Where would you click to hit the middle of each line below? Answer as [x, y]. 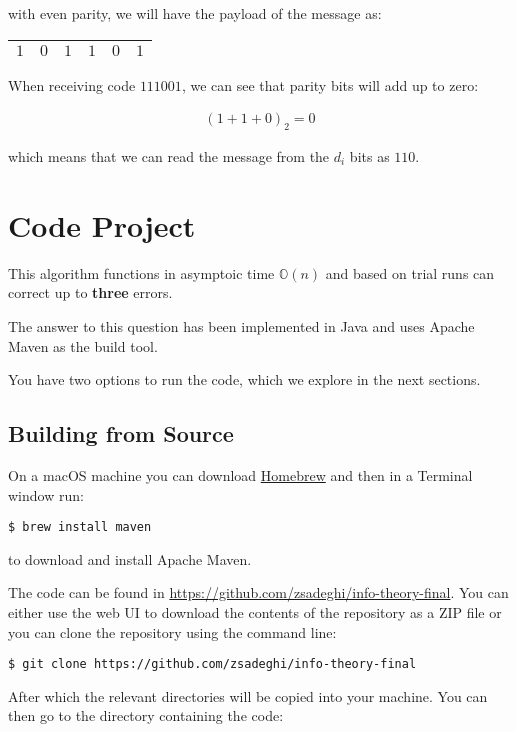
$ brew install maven [80, 527]
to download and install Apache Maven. [130, 558]
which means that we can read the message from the [169, 156]
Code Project [102, 224]
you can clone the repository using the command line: [172, 631]
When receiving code [72, 84]
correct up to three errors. [90, 292]
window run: [46, 494]
